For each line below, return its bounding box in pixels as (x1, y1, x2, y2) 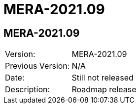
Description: (5, 84, 50, 95)
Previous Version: (5, 61, 70, 71)
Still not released (71, 73, 134, 83)
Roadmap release (71, 84, 137, 95)
